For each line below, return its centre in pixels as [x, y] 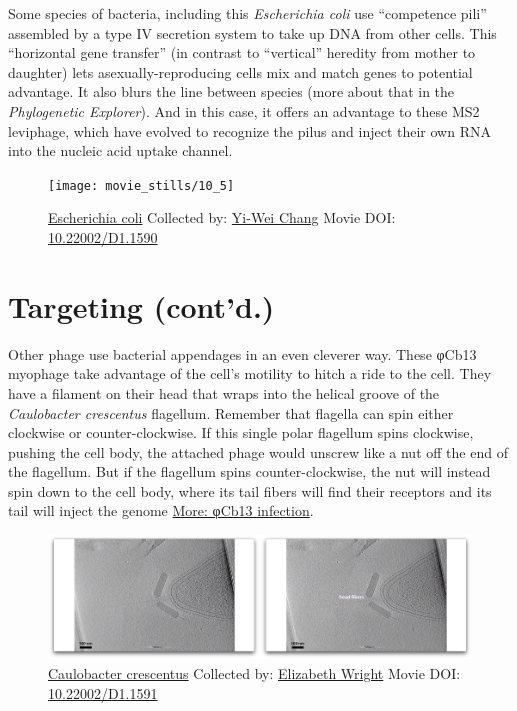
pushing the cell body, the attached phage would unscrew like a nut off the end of [258, 451]
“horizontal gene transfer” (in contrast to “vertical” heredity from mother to [242, 52]
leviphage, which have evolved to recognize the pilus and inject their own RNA [249, 130]
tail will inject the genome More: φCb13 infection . [161, 510]
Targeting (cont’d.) [141, 305]
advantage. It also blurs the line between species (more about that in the [231, 91]
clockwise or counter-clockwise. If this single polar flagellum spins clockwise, [241, 432]
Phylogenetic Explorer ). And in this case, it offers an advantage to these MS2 [244, 110]
